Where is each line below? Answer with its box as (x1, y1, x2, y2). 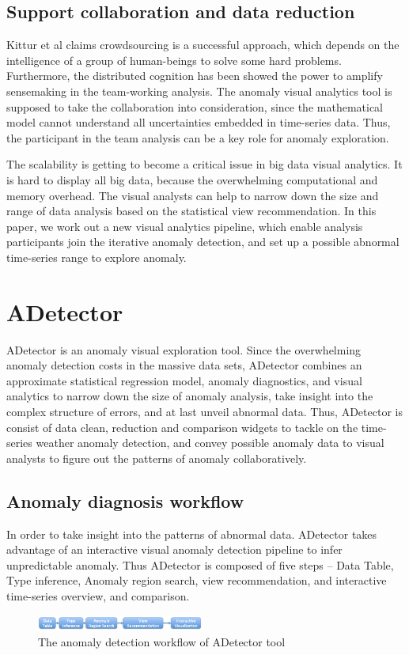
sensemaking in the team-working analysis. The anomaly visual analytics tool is (6, 82, 392, 99)
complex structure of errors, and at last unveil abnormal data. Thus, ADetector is (6, 403, 403, 420)
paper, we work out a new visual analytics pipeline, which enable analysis (6, 218, 363, 234)
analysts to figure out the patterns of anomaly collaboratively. (6, 449, 307, 466)
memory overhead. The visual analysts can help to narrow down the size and (6, 187, 379, 203)
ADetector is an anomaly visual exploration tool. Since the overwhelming (6, 341, 362, 358)
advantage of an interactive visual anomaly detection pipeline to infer (6, 541, 343, 558)
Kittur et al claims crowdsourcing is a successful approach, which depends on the (6, 36, 400, 53)
